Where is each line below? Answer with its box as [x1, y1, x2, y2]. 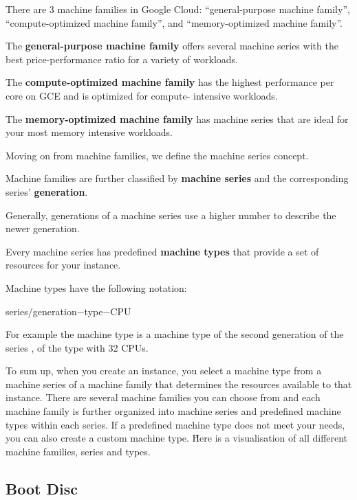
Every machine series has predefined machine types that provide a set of [6, 244, 319, 258]
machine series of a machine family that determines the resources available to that [6, 376, 352, 391]
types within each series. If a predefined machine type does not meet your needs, [6, 417, 345, 431]
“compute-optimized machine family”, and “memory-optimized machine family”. [6, 15, 343, 30]
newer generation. [6, 221, 80, 236]
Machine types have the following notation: [6, 280, 187, 295]
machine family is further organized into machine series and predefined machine [6, 404, 341, 418]
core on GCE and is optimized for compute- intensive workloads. [6, 88, 278, 102]
